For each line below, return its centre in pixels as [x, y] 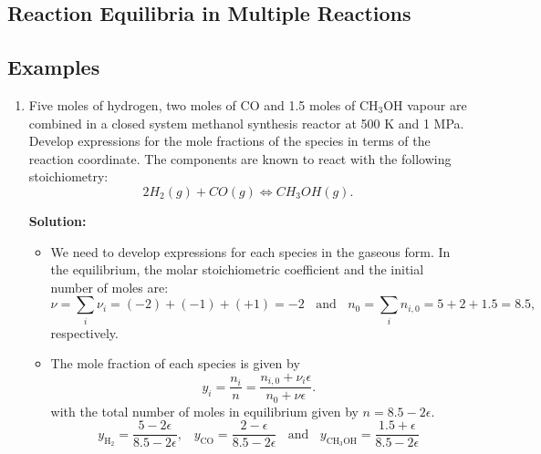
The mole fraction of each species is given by [175, 363]
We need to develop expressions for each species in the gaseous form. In [250, 251]
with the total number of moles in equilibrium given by [204, 411]
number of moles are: [109, 287]
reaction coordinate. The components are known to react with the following [240, 158]
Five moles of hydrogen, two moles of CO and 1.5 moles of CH [203, 104]
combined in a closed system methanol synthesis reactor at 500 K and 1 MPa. [246, 123]
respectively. [84, 332]
